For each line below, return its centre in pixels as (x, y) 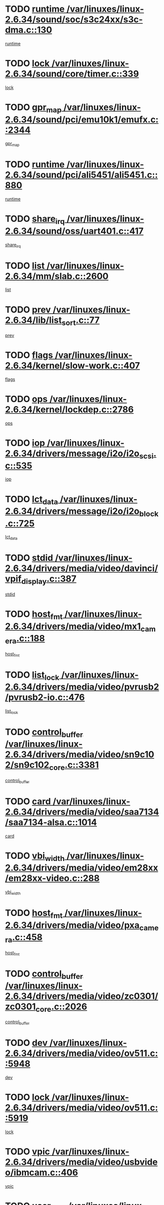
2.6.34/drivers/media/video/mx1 (73, 626)
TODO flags (29, 355)
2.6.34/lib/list (34, 320)
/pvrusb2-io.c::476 (45, 698)
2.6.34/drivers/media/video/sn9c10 (80, 755)
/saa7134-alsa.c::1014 (51, 822)
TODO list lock (32, 676)
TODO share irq (35, 220)
